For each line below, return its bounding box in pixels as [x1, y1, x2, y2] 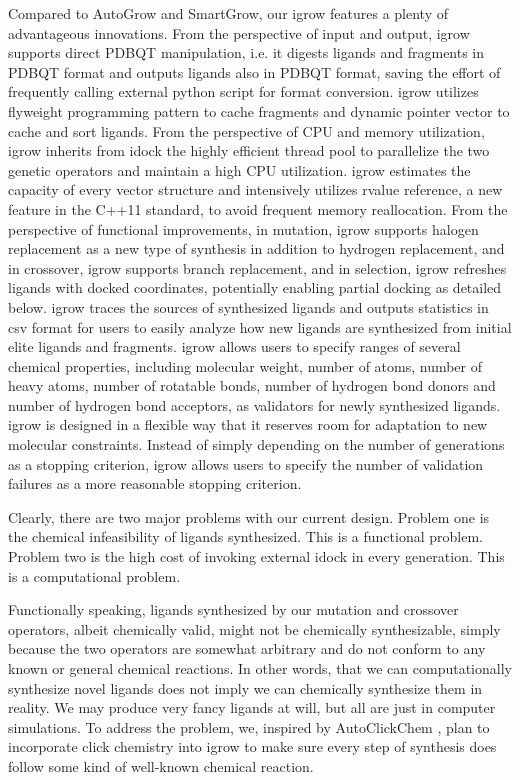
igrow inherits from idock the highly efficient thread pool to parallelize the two [8, 140, 490, 161]
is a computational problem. [8, 565, 181, 586]
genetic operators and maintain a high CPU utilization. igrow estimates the [8, 159, 471, 180]
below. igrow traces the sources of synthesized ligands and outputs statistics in [8, 296, 489, 317]
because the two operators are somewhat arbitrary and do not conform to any [8, 638, 486, 659]
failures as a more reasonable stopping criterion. [8, 473, 302, 494]
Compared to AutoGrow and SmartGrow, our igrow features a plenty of [8, 3, 449, 23]
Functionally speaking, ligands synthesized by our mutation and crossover [8, 599, 459, 620]
